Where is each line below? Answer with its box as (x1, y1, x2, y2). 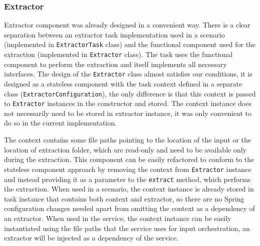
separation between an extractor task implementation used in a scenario (4, 29, 225, 39)
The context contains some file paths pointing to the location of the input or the (4, 134, 251, 145)
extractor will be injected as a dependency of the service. (4, 232, 179, 243)
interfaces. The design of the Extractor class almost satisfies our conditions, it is (4, 68, 252, 79)
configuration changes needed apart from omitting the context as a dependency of (4, 203, 255, 213)
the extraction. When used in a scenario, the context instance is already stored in (4, 183, 254, 194)
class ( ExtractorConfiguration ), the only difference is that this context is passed (4, 88, 256, 98)
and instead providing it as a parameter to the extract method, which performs (4, 173, 251, 184)
